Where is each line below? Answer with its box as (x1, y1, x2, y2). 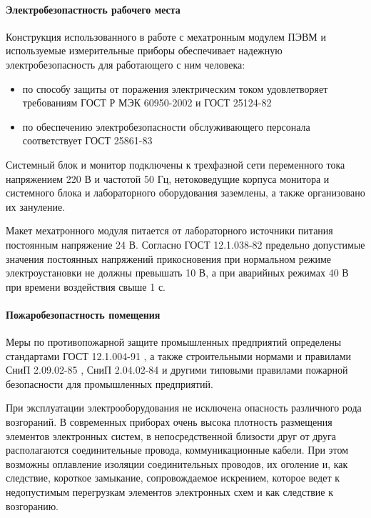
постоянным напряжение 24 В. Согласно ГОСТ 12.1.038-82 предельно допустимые (6, 236, 365, 251)
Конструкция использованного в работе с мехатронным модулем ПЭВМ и (6, 29, 326, 44)
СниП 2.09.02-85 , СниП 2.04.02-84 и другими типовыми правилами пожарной (6, 362, 348, 377)
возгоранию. (6, 498, 59, 513)
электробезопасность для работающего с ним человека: (6, 56, 245, 71)
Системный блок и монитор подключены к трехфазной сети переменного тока (6, 156, 345, 171)
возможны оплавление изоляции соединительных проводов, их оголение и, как (6, 456, 348, 471)
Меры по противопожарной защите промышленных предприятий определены (6, 334, 342, 349)
